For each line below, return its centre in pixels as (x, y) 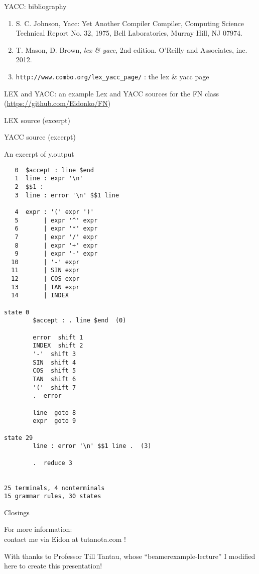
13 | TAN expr (45, 287)
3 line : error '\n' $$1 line (67, 195)
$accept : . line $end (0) (80, 321)
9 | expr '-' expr (56, 254)
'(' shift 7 (54, 387)
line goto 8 (54, 413)
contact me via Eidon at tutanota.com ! (65, 539)
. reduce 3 (53, 463)
